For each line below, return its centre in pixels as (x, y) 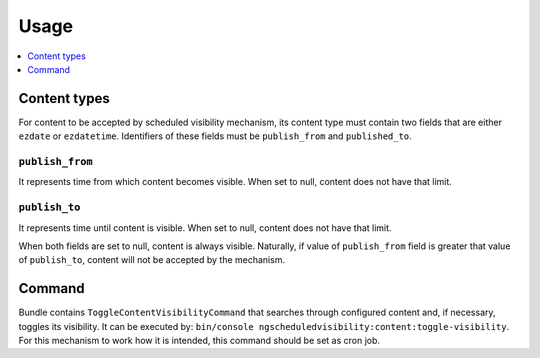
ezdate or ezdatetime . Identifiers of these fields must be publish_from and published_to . (215, 136)
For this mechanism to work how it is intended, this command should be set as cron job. (199, 340)
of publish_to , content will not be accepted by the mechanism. (151, 260)
